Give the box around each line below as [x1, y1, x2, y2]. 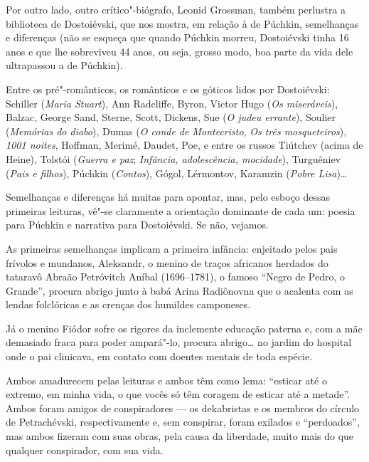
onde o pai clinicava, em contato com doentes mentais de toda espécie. [6, 349, 313, 364]
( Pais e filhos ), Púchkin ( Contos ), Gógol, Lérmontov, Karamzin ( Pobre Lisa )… [6, 165, 348, 180]
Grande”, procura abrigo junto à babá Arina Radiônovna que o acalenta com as [6, 283, 353, 298]
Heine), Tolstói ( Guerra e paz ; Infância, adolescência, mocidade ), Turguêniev [6, 151, 341, 166]
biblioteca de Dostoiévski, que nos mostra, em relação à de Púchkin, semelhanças [6, 16, 359, 31]
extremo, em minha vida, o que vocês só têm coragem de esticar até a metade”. [6, 387, 351, 401]
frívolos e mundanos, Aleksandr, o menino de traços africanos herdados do [6, 255, 328, 270]
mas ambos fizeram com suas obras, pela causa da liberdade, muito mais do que [6, 429, 354, 443]
